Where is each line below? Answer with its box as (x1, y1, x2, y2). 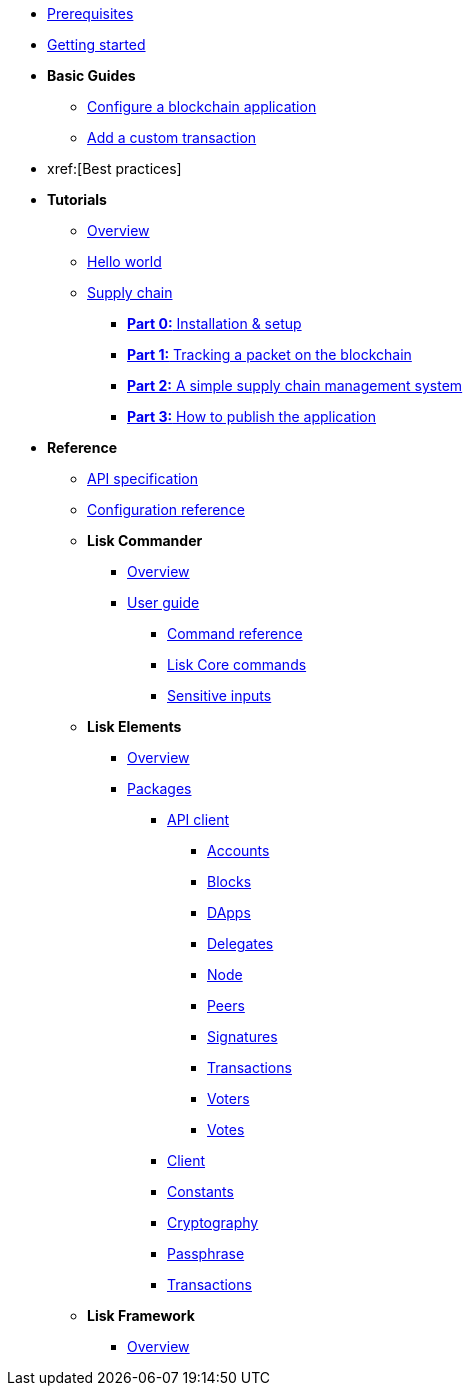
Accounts (207, 842, 270, 859)
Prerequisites (47, 5, 134, 22)
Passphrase (167, 1245, 245, 1262)
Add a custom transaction (87, 129, 257, 146)
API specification (87, 470, 199, 487)
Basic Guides (47, 67, 136, 84)
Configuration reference (87, 501, 245, 518)
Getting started (47, 36, 146, 53)
